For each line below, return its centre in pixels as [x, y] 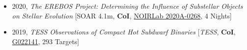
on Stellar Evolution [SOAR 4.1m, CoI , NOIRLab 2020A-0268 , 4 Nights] [122, 15]
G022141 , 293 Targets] [46, 41]
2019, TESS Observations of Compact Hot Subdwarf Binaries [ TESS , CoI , [124, 32]
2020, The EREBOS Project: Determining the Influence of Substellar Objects [127, 6]
